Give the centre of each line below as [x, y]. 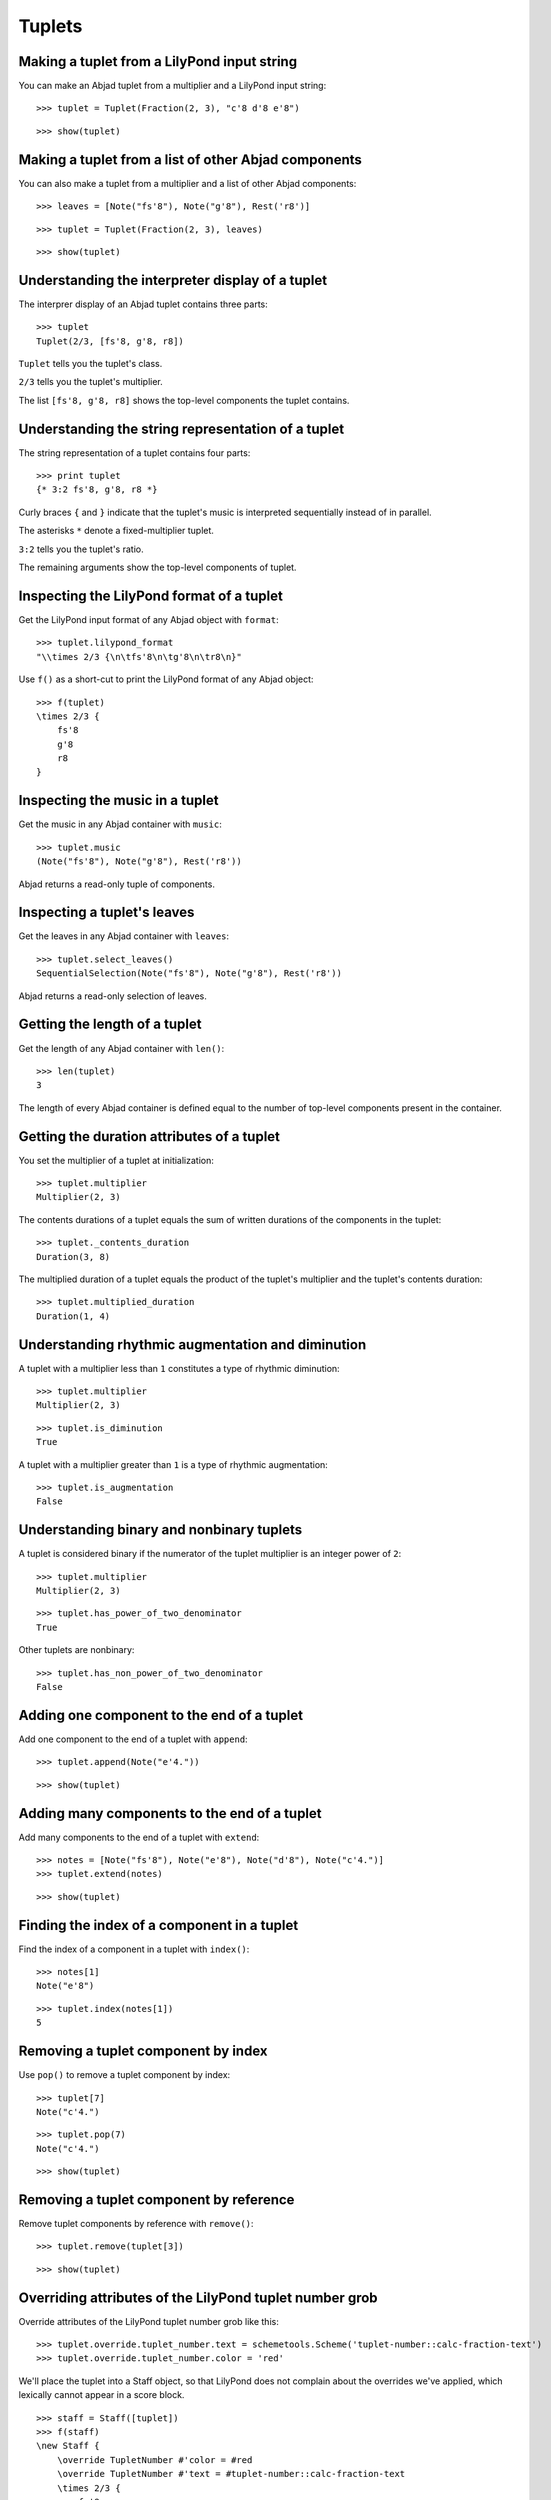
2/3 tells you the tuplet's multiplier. [91, 382]
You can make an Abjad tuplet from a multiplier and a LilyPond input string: [172, 86]
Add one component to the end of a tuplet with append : [133, 1739]
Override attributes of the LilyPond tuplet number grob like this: [148, 2321]
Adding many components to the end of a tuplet [170, 1813]
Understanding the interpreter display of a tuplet [173, 280]
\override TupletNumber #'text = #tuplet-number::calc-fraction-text [231, 2474]
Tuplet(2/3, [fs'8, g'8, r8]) [110, 341]
